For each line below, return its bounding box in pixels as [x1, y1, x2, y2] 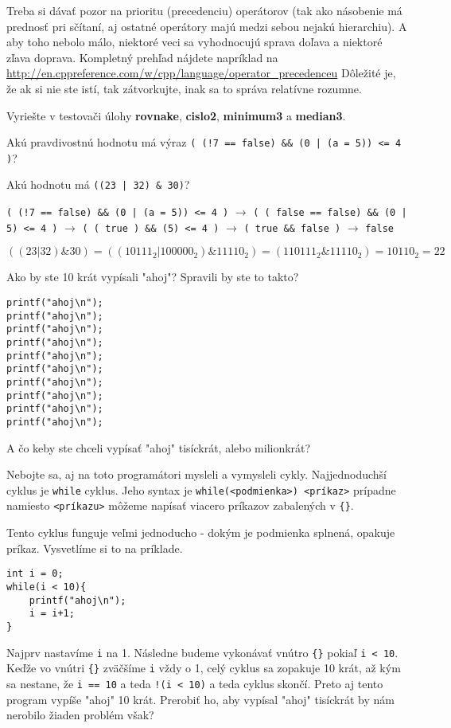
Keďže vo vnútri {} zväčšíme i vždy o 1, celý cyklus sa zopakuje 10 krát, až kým [6, 660, 401, 676]
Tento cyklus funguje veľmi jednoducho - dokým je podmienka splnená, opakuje [6, 524, 395, 541]
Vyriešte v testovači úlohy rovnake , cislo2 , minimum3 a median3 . [6, 107, 346, 123]
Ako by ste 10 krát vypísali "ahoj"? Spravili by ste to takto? [6, 268, 299, 285]
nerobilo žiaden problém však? [6, 706, 154, 723]
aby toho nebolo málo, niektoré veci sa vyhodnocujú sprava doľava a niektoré [6, 33, 383, 50]
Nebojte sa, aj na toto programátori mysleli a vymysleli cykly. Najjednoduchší [6, 466, 387, 483]
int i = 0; [6, 568, 64, 580]
